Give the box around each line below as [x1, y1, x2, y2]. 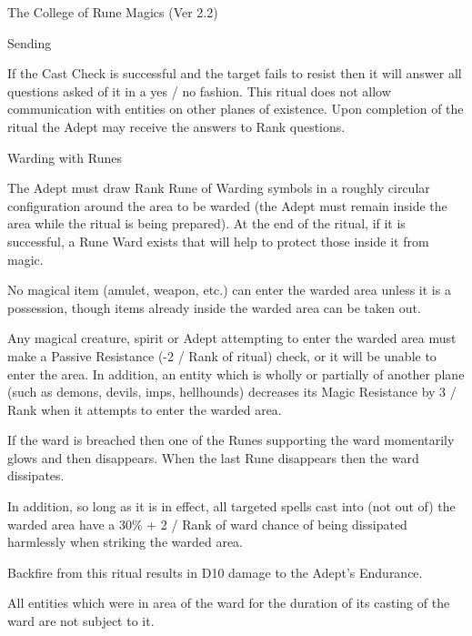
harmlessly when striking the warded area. [7, 532, 243, 551]
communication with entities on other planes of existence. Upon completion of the [7, 99, 464, 118]
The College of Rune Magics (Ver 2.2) [7, 3, 218, 21]
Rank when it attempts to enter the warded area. [7, 399, 282, 419]
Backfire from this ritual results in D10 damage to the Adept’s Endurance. [7, 562, 423, 581]
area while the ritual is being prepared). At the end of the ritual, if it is [7, 214, 406, 233]
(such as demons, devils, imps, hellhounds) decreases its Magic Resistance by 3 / [7, 382, 457, 401]
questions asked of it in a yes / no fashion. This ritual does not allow [7, 81, 391, 100]
